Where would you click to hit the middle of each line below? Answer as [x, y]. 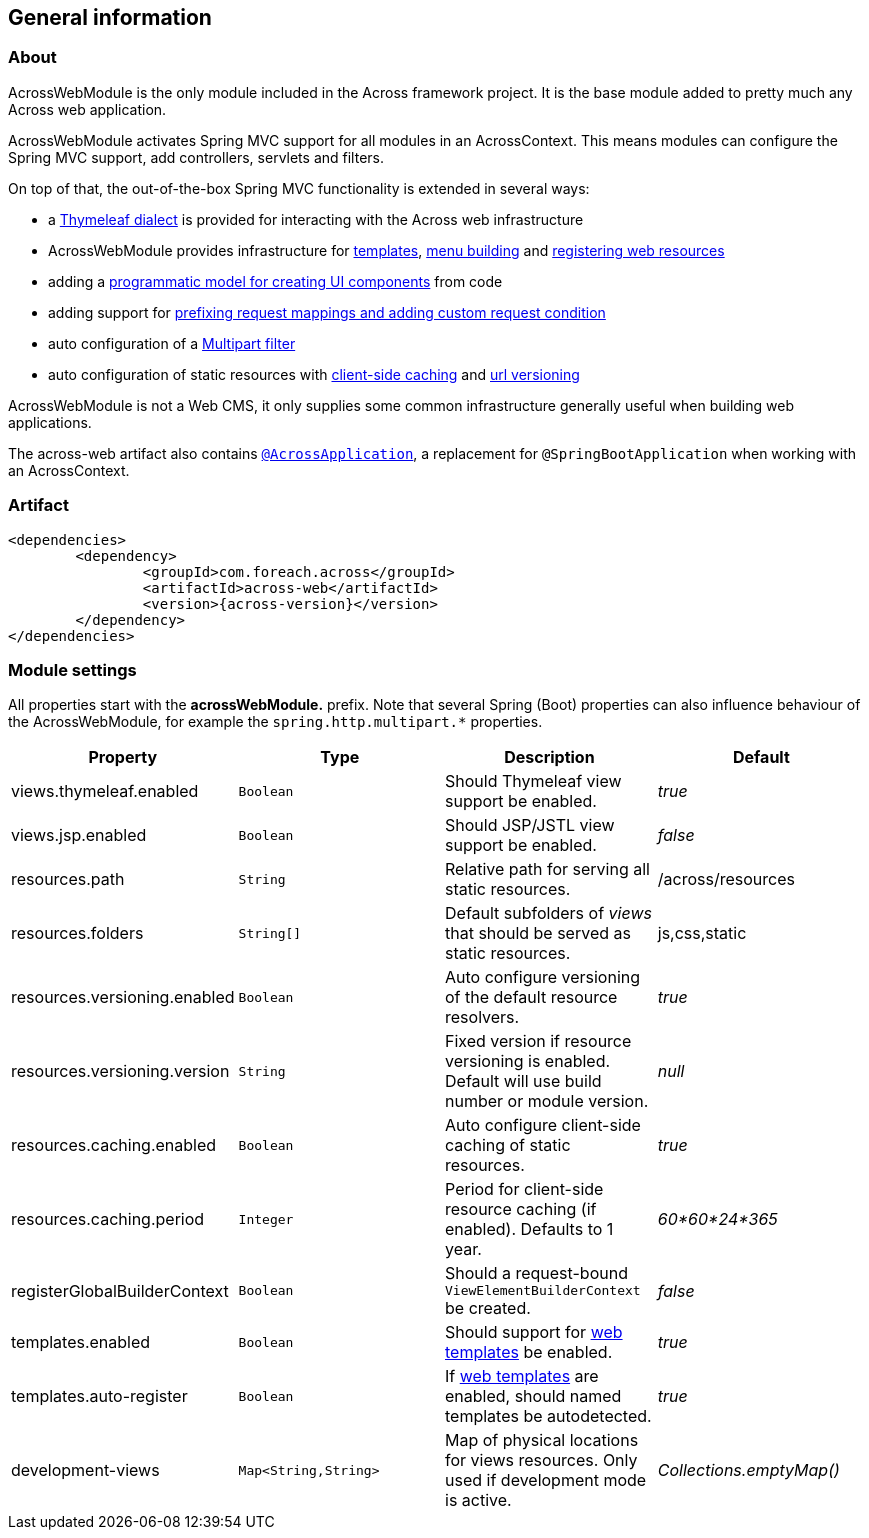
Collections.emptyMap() [748, 1470]
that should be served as [538, 933]
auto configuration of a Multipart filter [172, 343]
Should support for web [534, 1332]
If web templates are [522, 1376]
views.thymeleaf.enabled [105, 791]
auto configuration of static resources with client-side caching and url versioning [314, 374]
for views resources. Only [541, 1460]
